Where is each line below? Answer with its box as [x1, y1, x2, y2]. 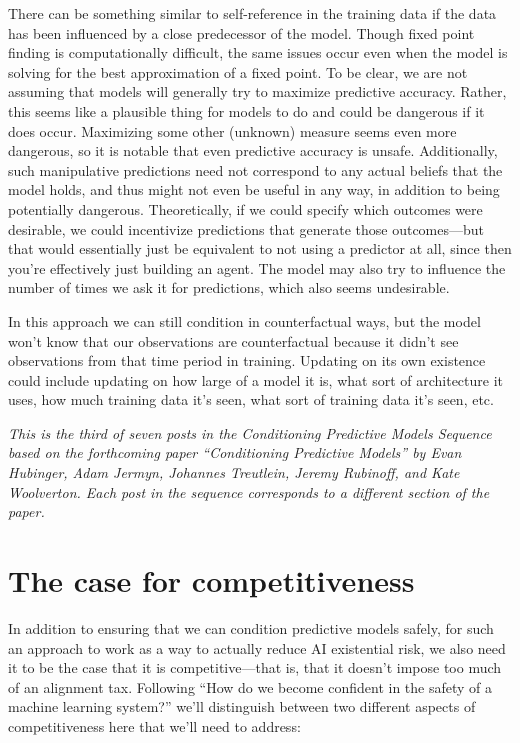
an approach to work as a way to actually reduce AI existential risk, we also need [8, 637, 506, 658]
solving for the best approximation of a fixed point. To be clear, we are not [8, 61, 468, 82]
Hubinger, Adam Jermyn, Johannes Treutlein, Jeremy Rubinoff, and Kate [8, 462, 460, 483]
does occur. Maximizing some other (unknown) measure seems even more [8, 120, 457, 141]
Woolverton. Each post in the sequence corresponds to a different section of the [8, 481, 490, 502]
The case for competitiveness [8, 560, 415, 601]
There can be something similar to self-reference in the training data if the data [8, 3, 497, 23]
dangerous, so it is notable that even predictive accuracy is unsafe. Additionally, [8, 140, 498, 161]
